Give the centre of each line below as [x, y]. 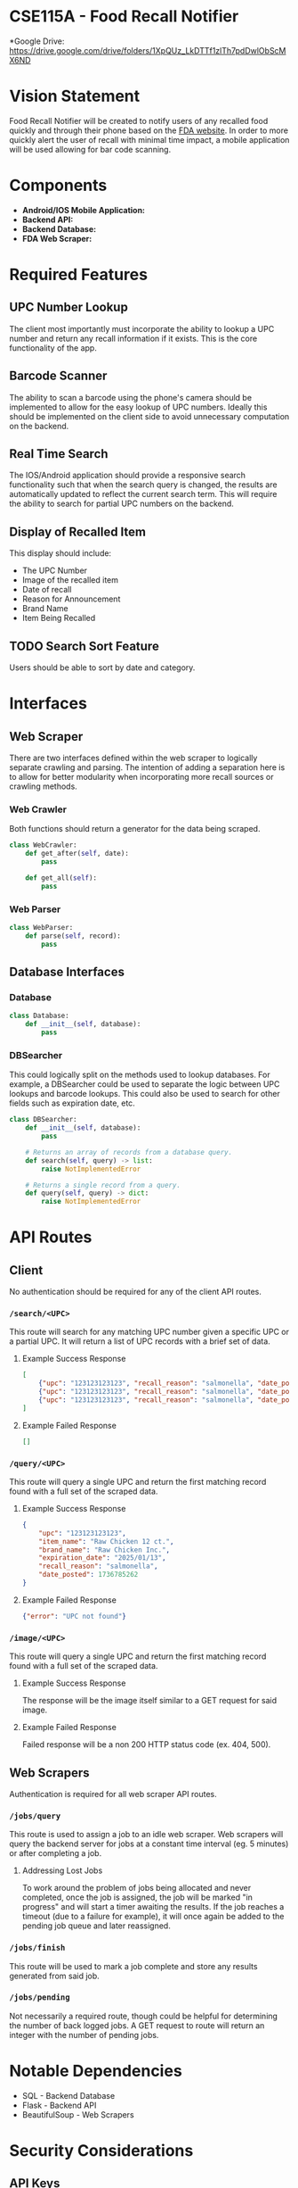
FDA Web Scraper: [57, 238]
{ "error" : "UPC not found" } [74, 1616]
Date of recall [47, 590]
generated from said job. [54, 1976]
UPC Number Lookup [69, 307]
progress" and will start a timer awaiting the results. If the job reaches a [153, 1907]
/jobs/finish [37, 1948]
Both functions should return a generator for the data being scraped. [135, 829]
